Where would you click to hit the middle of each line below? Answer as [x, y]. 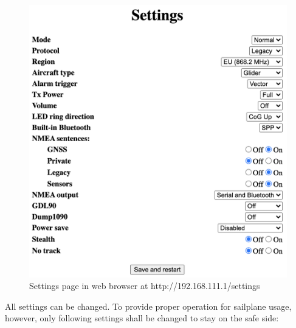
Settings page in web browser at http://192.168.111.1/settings [145, 286]
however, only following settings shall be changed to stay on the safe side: [142, 318]
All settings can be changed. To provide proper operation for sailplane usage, [148, 306]
